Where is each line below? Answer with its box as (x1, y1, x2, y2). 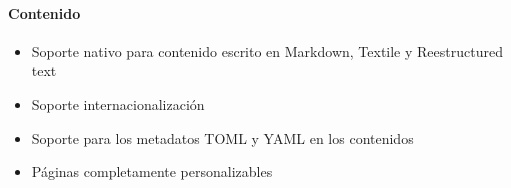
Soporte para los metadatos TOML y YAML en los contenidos (31, 127, 414, 148)
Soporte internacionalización (31, 93, 205, 114)
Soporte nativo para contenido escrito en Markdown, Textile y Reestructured (31, 40, 503, 61)
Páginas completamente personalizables (31, 161, 273, 182)
